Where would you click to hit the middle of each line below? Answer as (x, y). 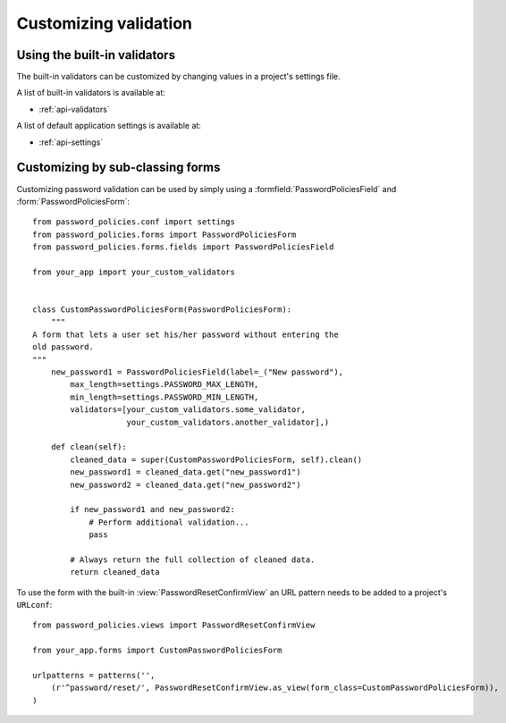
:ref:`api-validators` (75, 109)
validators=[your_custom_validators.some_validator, (188, 410)
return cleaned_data (115, 572)
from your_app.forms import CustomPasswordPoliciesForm (157, 651)
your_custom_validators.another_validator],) (228, 422)
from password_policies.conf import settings (134, 222)
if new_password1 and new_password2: (153, 510)
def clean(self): (89, 447)
